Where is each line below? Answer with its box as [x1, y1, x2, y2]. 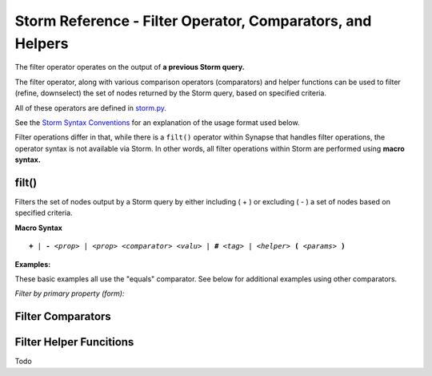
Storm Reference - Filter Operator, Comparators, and [14, 12, 372, 30]
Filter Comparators [14, 309, 111, 324]
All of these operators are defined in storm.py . [14, 103, 167, 112]
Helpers [14, 34, 69, 52]
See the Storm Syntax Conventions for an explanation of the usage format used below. [14, 117, 300, 127]
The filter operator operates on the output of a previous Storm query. [14, 63, 245, 72]
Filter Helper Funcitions [14, 335, 134, 349]
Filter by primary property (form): [14, 289, 125, 298]
